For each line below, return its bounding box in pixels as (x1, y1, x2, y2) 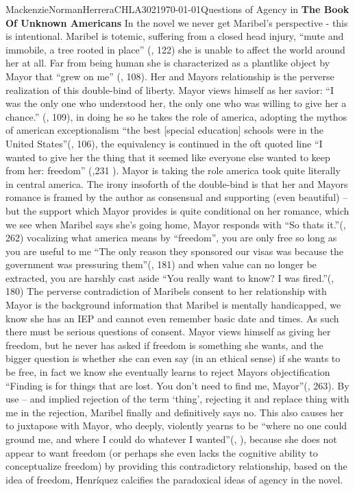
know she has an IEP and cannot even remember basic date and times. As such (5, 311, 339, 325)
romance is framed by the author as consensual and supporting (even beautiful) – (5, 190, 348, 204)
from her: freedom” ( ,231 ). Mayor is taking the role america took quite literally (5, 163, 341, 178)
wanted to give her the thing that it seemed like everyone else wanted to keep (5, 149, 330, 164)
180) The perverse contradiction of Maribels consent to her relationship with (5, 284, 327, 298)
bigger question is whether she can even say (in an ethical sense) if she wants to (5, 351, 341, 366)
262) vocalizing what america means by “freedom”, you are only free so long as (5, 230, 337, 245)
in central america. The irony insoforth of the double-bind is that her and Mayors (5, 176, 348, 191)
